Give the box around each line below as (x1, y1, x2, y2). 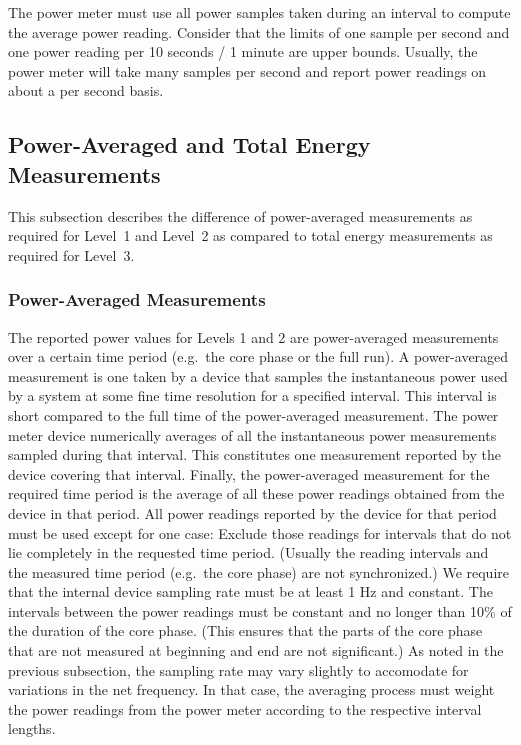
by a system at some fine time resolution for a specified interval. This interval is (8, 385, 497, 406)
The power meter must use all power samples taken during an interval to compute (8, 2, 511, 22)
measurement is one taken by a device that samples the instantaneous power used (8, 365, 508, 386)
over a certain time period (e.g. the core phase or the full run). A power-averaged (8, 346, 509, 367)
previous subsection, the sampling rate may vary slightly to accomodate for (8, 659, 469, 680)
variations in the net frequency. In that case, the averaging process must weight (8, 679, 495, 700)
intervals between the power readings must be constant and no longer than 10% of (8, 600, 512, 621)
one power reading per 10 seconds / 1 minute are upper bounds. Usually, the (8, 41, 478, 62)
